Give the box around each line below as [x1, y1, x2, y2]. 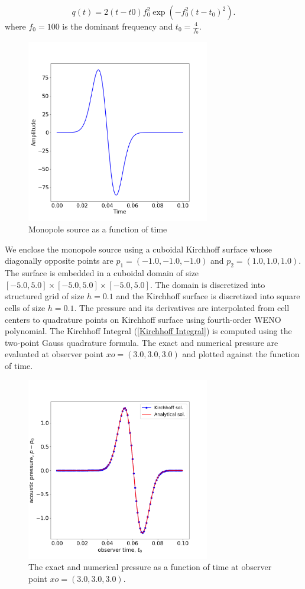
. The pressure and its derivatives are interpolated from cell [74, 301, 290, 313]
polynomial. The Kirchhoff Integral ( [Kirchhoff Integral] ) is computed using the [5, 325, 292, 337]
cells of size [5, 301, 46, 313]
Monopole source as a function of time [28, 223, 167, 235]
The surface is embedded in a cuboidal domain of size [5, 267, 199, 279]
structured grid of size [5, 290, 85, 302]
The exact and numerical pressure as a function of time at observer [28, 561, 272, 573]
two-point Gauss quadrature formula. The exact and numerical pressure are [5, 336, 278, 348]
